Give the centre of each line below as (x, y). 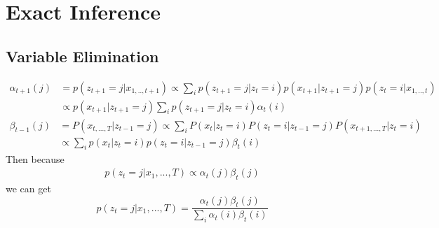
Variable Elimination (82, 56)
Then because (35, 158)
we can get (28, 188)
